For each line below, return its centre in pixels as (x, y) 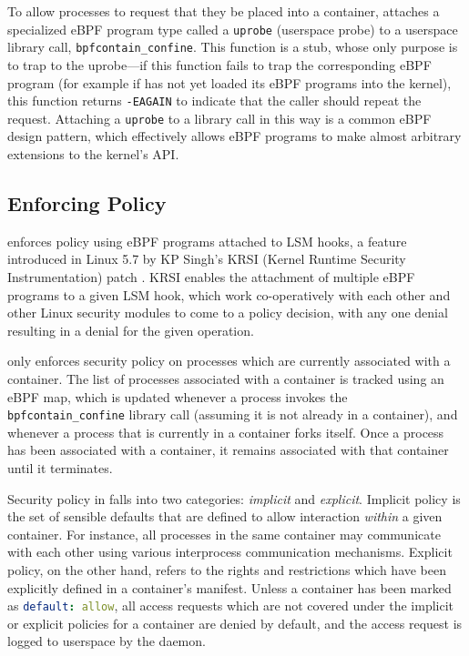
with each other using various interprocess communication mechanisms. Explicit (230, 552)
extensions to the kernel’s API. (93, 154)
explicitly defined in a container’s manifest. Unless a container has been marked (229, 587)
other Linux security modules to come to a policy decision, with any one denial (228, 313)
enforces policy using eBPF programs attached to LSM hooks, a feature (207, 241)
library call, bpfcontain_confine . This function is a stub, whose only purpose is (233, 47)
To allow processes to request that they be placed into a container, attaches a (224, 11)
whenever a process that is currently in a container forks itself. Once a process (226, 432)
